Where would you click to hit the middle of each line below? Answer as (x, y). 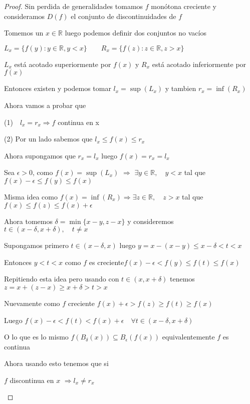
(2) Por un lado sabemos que (48, 139)
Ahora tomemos (28, 221)
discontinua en (32, 380)
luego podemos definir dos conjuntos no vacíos (136, 33)
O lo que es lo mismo (36, 337)
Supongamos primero (36, 245)
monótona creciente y (184, 6)
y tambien (181, 88)
